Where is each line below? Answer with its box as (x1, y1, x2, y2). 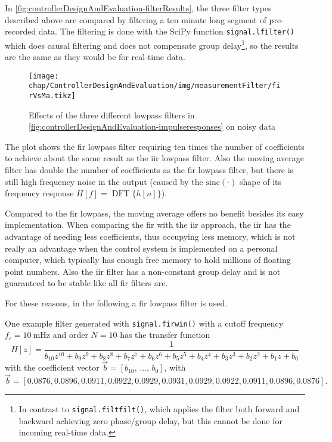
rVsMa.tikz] (29, 92, 76, 100)
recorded (5, 25, 36, 37)
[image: (29, 71, 59, 80)
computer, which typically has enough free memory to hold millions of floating (5, 253, 291, 266)
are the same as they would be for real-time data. (5, 51, 185, 63)
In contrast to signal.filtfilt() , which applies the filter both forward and (18, 403, 300, 415)
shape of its (239, 175, 282, 187)
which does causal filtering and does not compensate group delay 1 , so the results (5, 37, 299, 51)
